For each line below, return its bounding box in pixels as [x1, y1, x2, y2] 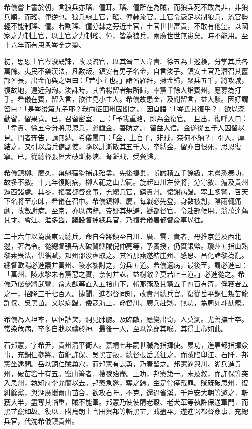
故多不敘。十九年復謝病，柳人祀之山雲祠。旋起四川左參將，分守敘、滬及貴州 [4, 177, 248, 187]
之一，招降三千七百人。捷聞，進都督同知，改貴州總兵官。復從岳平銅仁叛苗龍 [4, 288, 248, 298]
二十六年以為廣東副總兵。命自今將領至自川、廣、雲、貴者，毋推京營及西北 [4, 231, 241, 241]
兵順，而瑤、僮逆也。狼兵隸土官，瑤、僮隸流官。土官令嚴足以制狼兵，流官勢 [4, 11, 248, 21]
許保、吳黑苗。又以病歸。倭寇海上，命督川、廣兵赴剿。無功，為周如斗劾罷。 [4, 298, 248, 308]
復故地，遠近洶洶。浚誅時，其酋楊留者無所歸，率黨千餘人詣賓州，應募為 [4, 84, 235, 95]
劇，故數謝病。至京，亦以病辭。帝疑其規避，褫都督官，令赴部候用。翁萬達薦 [4, 205, 248, 215]
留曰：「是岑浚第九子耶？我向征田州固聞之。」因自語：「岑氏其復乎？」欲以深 [4, 103, 245, 113]
